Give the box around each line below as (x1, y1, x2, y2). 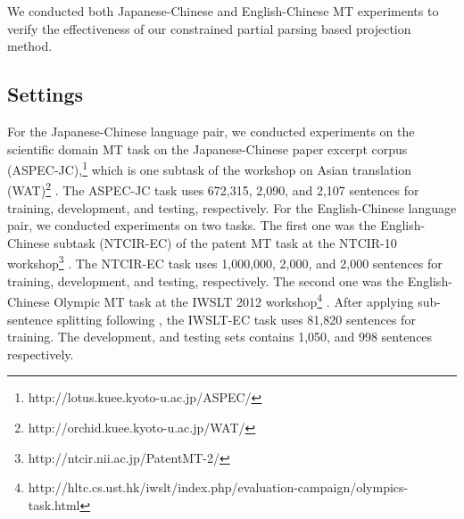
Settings (7, 80, 83, 108)
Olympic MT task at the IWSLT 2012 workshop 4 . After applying (54, 290, 414, 310)
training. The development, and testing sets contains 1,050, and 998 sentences (7, 327, 433, 346)
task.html (28, 495, 80, 514)
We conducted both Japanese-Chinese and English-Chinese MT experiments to (7, 2, 439, 20)
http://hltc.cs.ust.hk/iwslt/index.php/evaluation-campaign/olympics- (28, 478, 409, 497)
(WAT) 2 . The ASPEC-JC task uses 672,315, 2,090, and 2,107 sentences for (7, 178, 419, 200)
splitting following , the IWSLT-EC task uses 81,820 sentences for (56, 309, 416, 328)
